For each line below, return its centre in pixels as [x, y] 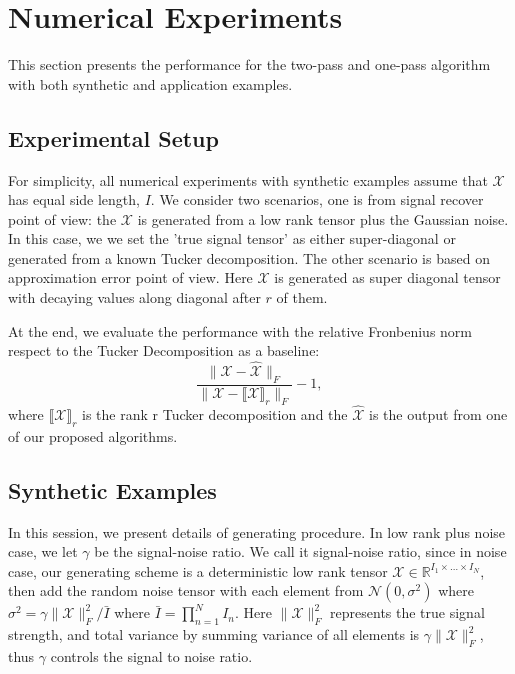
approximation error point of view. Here [130, 277]
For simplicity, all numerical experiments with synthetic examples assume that [248, 179]
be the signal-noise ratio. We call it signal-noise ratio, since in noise [300, 551]
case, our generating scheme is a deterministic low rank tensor [198, 570]
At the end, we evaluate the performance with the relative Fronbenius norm [240, 330]
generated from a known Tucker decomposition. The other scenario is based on [249, 257]
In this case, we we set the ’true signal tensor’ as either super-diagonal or [232, 238]
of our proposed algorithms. [93, 435]
